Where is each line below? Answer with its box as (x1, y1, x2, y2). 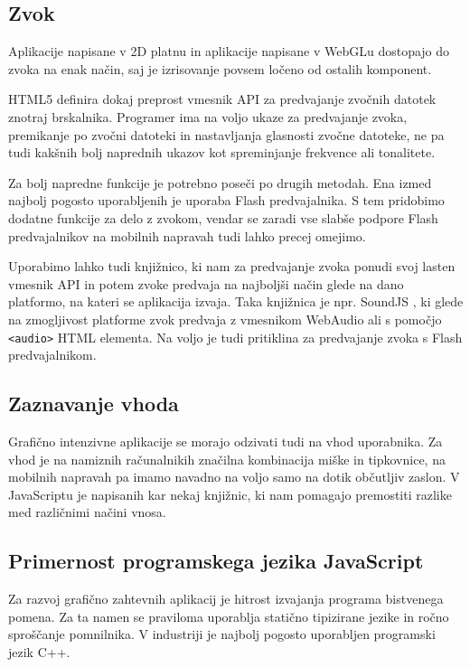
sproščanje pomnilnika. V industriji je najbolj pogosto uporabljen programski (8, 625, 436, 644)
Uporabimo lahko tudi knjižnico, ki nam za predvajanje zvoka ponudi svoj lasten (8, 257, 456, 276)
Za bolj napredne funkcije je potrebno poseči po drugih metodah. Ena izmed (8, 173, 432, 192)
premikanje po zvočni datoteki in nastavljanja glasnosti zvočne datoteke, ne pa (8, 125, 445, 144)
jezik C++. (8, 642, 70, 661)
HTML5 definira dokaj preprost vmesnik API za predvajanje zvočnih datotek (8, 89, 437, 108)
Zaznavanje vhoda (8, 390, 179, 418)
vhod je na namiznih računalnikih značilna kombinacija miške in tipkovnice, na (8, 449, 446, 468)
